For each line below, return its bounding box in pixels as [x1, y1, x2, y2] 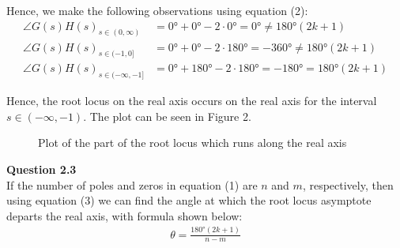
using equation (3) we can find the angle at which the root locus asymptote [6, 192, 372, 209]
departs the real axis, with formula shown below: [6, 207, 243, 224]
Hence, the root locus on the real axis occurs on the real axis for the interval [6, 92, 377, 109]
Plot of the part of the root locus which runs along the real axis [38, 134, 347, 151]
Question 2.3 [6, 160, 77, 177]
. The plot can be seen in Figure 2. [83, 107, 251, 124]
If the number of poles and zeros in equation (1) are [6, 176, 258, 193]
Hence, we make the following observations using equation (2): [6, 2, 308, 18]
